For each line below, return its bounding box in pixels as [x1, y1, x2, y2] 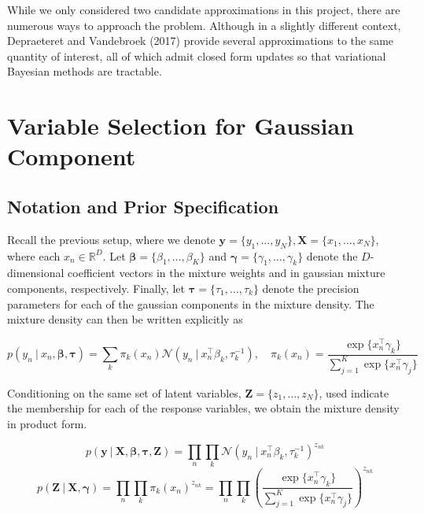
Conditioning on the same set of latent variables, [7, 384, 241, 401]
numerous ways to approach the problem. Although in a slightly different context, [7, 17, 401, 33]
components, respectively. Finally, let [7, 279, 185, 296]
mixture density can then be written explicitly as [7, 311, 243, 327]
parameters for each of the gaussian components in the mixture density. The [7, 295, 374, 312]
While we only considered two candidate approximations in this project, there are [7, 2, 400, 17]
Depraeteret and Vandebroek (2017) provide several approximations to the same [7, 32, 394, 49]
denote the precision [262, 279, 359, 296]
